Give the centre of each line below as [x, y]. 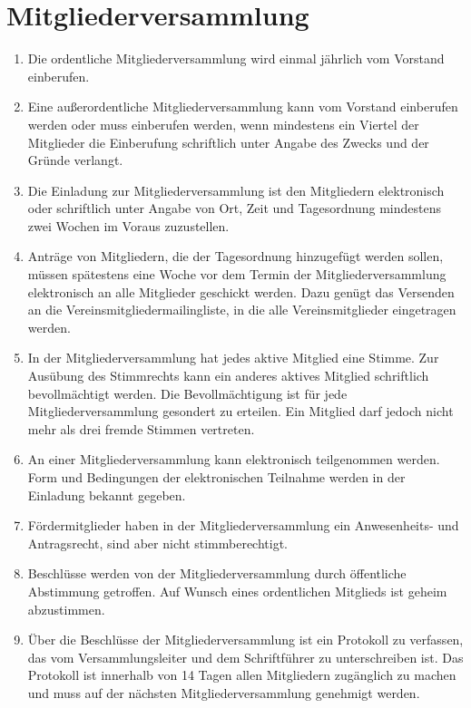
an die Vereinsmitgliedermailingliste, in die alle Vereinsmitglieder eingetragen [242, 310]
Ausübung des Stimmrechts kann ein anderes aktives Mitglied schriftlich [228, 376]
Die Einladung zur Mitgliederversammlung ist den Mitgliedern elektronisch [236, 190]
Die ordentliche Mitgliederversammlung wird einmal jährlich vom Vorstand [236, 58]
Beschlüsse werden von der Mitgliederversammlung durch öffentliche [217, 573]
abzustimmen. [66, 609]
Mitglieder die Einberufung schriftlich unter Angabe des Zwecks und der [228, 142]
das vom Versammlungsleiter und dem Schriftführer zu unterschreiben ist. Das [245, 657]
